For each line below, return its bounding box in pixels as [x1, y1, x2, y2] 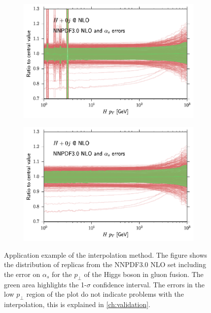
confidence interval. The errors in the [93, 279, 205, 289]
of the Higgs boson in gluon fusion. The [84, 269, 204, 279]
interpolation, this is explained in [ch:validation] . [4, 299, 151, 310]
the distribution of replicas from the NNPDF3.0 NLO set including [4, 259, 206, 270]
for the [51, 269, 72, 279]
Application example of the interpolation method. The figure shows [4, 249, 208, 260]
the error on [4, 269, 40, 279]
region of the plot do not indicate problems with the [26, 289, 184, 299]
